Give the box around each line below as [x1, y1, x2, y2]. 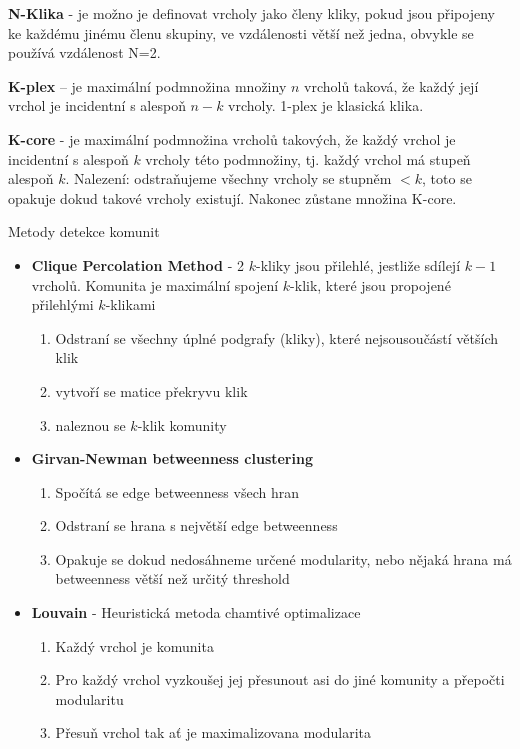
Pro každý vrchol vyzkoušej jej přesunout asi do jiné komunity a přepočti [55, 669, 505, 690]
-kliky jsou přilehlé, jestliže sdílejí [255, 254, 461, 275]
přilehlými [31, 294, 94, 315]
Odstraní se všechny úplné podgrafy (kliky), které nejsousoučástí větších [55, 327, 499, 348]
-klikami [105, 294, 156, 315]
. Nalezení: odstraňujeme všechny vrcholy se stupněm [65, 168, 392, 189]
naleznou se [55, 414, 126, 435]
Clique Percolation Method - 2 [31, 254, 245, 275]
